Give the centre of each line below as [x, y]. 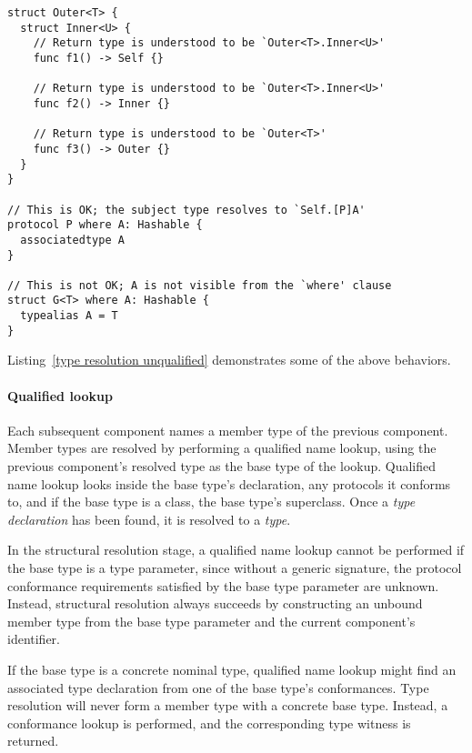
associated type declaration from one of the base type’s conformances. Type [218, 687]
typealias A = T [69, 316]
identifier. [34, 639]
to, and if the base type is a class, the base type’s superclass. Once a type [211, 502]
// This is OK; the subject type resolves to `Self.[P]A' [186, 210]
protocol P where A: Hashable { [105, 225]
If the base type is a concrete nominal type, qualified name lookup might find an [232, 669]
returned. [33, 741]
